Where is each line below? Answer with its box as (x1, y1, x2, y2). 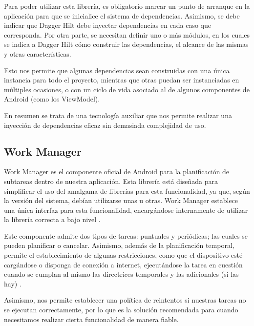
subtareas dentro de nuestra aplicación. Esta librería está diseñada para (4, 176, 218, 186)
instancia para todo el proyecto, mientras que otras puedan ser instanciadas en (4, 75, 239, 85)
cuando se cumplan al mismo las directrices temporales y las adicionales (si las (4, 269, 239, 279)
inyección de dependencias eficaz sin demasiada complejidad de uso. (4, 120, 206, 130)
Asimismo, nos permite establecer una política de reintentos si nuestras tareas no (4, 295, 246, 305)
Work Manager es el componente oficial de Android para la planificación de (4, 166, 230, 177)
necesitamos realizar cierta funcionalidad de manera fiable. (4, 314, 179, 324)
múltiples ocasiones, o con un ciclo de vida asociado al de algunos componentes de (4, 84, 250, 94)
